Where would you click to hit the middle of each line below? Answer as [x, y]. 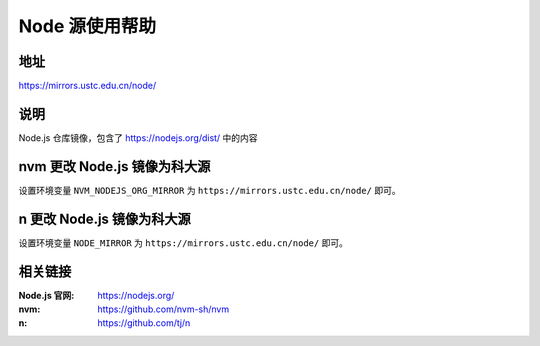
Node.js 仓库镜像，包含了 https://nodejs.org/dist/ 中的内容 [138, 137]
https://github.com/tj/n [144, 323]
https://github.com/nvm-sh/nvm [163, 309]
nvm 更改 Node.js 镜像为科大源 [114, 166]
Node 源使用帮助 [87, 26]
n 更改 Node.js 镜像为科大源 [105, 218]
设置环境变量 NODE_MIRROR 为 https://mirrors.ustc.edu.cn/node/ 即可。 [183, 242]
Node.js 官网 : [46, 295]
